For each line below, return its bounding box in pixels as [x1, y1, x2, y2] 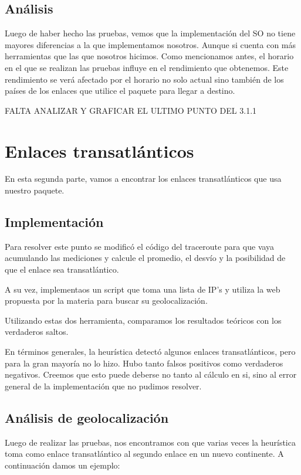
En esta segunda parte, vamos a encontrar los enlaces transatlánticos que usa [5, 172, 282, 185]
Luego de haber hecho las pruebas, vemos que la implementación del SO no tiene [5, 27, 296, 39]
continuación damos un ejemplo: [5, 459, 120, 471]
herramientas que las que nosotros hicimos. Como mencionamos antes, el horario [5, 50, 294, 62]
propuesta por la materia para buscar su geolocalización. [5, 294, 208, 307]
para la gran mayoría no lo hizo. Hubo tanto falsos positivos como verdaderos [5, 357, 283, 369]
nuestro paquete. [5, 184, 65, 196]
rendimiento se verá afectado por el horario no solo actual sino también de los [5, 73, 284, 85]
